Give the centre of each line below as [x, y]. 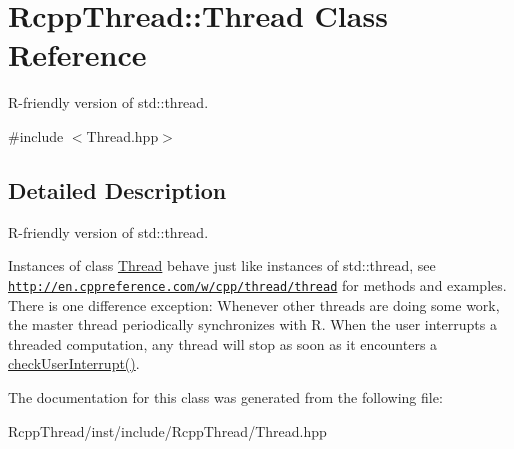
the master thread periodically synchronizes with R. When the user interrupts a [252, 324]
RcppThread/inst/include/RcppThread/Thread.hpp [167, 430]
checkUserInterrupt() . [74, 363]
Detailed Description [117, 189]
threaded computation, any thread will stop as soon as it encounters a [223, 343]
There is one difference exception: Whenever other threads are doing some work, [254, 304]
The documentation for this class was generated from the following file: [225, 396]
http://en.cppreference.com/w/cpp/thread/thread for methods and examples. [257, 284]
